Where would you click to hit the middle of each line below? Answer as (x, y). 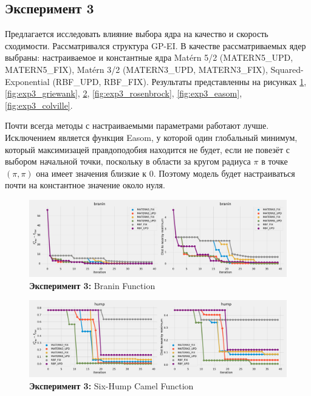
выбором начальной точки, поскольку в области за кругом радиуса (128, 161)
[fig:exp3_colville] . (39, 105)
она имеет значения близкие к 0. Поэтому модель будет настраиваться (166, 173)
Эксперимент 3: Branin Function (92, 285)
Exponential (27, 81)
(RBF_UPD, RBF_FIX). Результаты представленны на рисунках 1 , (179, 81)
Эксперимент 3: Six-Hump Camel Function (111, 385)
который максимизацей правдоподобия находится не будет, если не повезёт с (148, 149)
